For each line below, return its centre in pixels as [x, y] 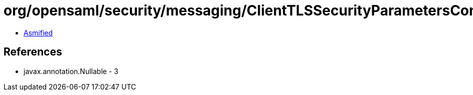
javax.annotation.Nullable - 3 [71, 71]
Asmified [38, 32]
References [33, 52]
